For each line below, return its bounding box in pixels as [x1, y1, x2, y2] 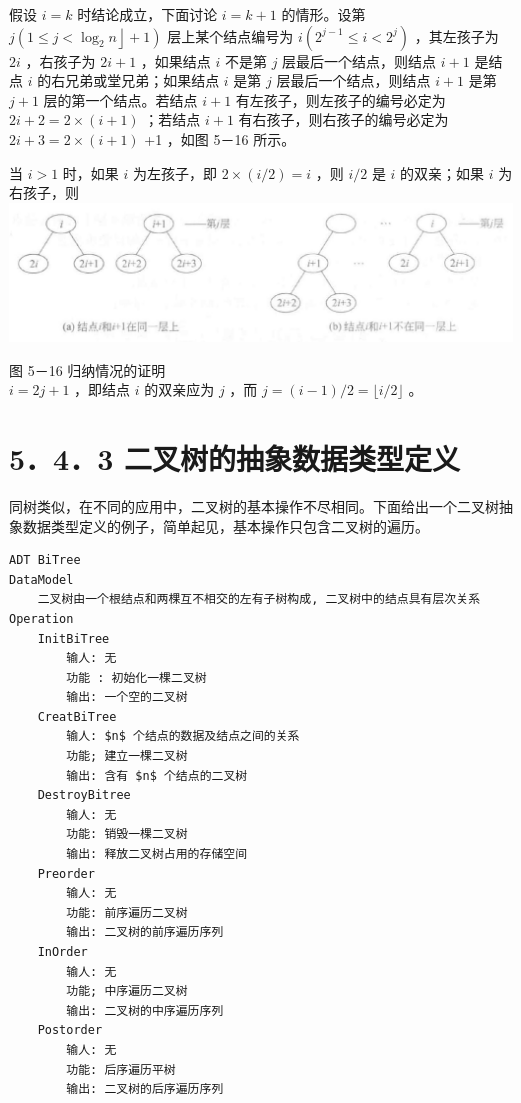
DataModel [9, 572, 74, 587]
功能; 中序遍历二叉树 [66, 984, 188, 999]
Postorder [37, 1023, 103, 1038]
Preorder [37, 866, 95, 881]
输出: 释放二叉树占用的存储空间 [66, 847, 248, 862]
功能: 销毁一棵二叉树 [66, 827, 188, 842]
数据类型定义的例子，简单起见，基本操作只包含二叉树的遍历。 [22, 515, 429, 536]
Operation [9, 611, 74, 626]
